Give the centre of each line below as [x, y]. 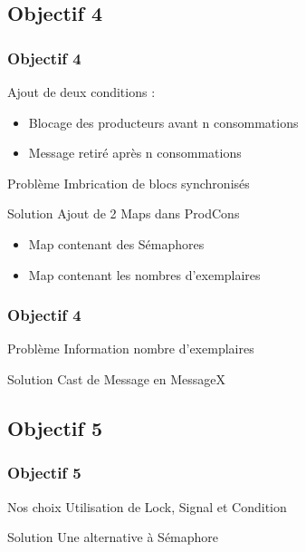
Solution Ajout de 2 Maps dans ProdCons [124, 213]
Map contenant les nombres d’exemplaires [144, 274]
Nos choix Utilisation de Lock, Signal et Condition [147, 506]
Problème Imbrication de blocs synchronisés [129, 183]
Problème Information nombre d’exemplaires [131, 349]
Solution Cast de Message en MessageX [117, 378]
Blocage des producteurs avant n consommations [163, 122]
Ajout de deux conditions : [81, 92]
